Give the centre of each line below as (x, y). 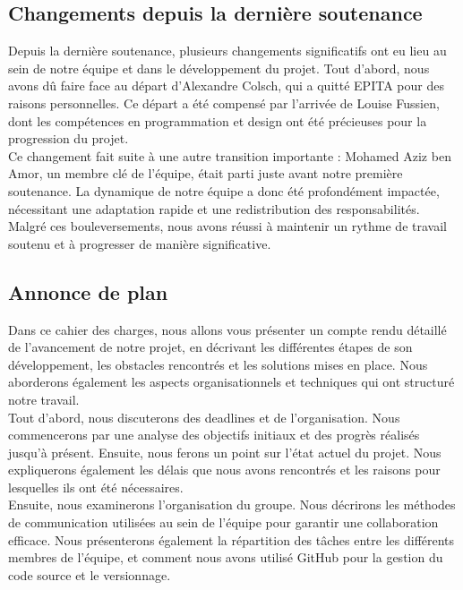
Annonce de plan (88, 291)
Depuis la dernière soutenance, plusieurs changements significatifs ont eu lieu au (227, 51)
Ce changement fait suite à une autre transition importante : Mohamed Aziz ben (230, 155)
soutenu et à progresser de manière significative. (140, 243)
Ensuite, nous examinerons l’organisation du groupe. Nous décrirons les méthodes (232, 504)
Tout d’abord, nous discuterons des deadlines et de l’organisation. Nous (204, 417)
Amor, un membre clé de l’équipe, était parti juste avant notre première (206, 173)
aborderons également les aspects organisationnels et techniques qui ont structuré (231, 382)
